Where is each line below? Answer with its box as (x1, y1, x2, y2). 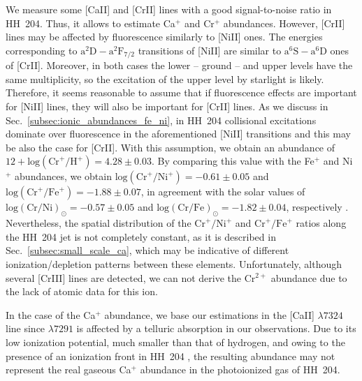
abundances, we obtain (15, 169, 112, 184)
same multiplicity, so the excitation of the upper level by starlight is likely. (6, 71, 324, 86)
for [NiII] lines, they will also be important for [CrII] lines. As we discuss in (6, 99, 328, 114)
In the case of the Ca (6, 307, 96, 322)
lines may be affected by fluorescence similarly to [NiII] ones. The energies (6, 29, 323, 44)
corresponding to (6, 43, 78, 57)
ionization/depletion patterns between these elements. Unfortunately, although (6, 256, 342, 271)
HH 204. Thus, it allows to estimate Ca (6, 15, 175, 30)
